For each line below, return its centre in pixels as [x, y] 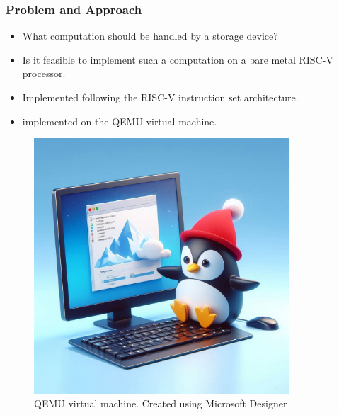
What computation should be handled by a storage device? [150, 36]
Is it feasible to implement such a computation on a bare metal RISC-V [178, 59]
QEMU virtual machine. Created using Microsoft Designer [161, 403]
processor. [44, 73]
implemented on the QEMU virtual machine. [120, 121]
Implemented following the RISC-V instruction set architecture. [160, 97]
